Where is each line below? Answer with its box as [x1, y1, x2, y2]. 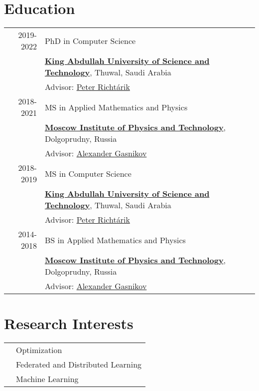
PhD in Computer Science [44, 34, 136, 46]
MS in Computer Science [44, 167, 131, 179]
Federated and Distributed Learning [16, 359, 142, 371]
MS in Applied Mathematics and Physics [44, 101, 188, 113]
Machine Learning [16, 373, 79, 385]
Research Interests [4, 313, 133, 334]
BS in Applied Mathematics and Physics [44, 234, 186, 246]
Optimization [16, 344, 62, 356]
